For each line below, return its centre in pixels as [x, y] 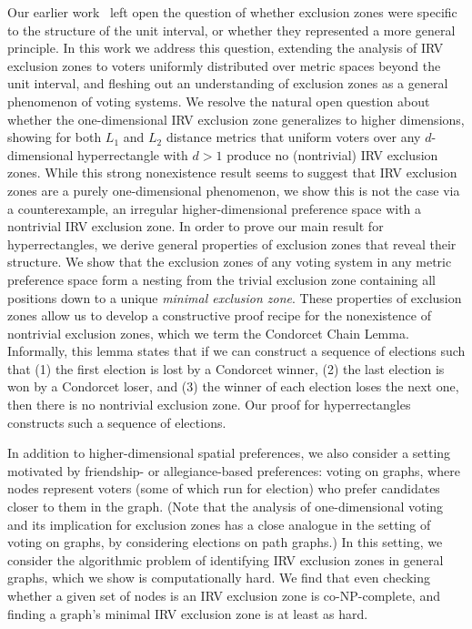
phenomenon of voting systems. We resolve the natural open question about [219, 101]
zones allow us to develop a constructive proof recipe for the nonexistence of [219, 315]
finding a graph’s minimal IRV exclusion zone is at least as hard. [188, 613]
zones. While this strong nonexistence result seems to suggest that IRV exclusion [232, 172]
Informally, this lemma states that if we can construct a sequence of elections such [236, 351]
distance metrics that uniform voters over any [293, 137]
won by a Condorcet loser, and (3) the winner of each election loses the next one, [233, 386]
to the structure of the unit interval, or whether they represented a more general [231, 30]
